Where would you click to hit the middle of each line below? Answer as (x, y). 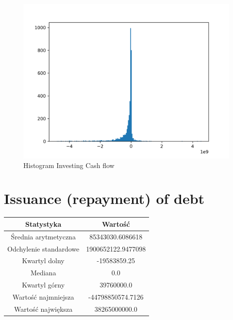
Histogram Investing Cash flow (69, 165)
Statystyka (43, 224)
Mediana (43, 273)
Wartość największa (43, 309)
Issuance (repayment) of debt (104, 198)
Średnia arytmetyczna (43, 236)
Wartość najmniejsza (43, 296)
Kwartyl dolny (43, 261)
